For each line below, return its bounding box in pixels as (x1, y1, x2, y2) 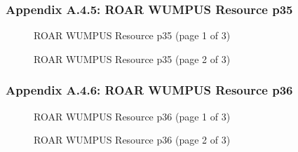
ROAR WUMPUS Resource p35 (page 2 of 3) (34, 51, 231, 66)
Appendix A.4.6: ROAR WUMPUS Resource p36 (6, 81, 293, 99)
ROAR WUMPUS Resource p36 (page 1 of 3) (34, 109, 231, 123)
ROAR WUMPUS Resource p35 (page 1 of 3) (34, 28, 231, 43)
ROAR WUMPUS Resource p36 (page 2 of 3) (34, 132, 231, 147)
